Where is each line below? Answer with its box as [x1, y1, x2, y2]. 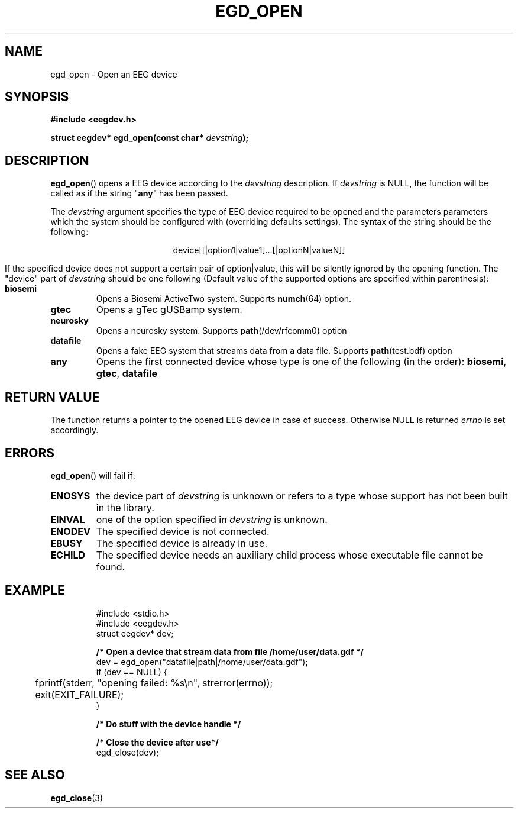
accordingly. [50, 425, 99, 435]
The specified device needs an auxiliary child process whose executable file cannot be [96, 549, 483, 561]
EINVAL [50, 513, 85, 525]
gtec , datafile [96, 367, 157, 380]
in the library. [96, 501, 154, 514]
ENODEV [50, 525, 90, 537]
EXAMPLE [5, 583, 65, 598]
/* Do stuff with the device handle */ [96, 718, 241, 729]
